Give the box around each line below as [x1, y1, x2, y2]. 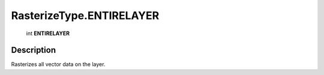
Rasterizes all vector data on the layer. [11, 61, 106, 68]
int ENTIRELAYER [26, 30, 70, 37]
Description [11, 45, 56, 55]
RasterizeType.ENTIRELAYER [11, 9, 160, 22]
